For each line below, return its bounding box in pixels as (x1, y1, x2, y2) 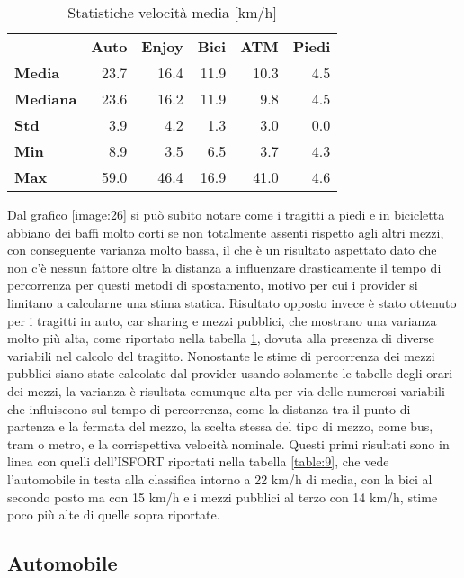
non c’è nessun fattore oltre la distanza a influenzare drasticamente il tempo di (7, 257, 442, 276)
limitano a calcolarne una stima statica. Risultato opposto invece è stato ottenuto (7, 293, 457, 312)
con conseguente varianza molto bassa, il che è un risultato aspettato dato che (7, 240, 437, 259)
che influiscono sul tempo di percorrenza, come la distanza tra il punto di (7, 399, 411, 418)
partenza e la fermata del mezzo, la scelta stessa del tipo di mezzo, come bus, (7, 417, 433, 436)
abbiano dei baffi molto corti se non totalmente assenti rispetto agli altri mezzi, (7, 222, 444, 241)
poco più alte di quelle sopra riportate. (7, 505, 220, 524)
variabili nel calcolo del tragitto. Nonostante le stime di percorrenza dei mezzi (7, 346, 435, 365)
